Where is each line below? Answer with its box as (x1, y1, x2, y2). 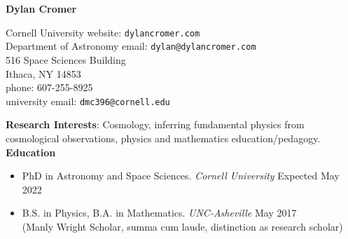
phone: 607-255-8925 (6, 80, 93, 95)
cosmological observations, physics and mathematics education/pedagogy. (6, 130, 321, 145)
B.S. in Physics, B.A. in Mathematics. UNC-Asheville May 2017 (22, 205, 297, 220)
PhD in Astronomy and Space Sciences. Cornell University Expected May (22, 168, 340, 183)
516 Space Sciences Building (6, 52, 126, 67)
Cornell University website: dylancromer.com (6, 25, 200, 39)
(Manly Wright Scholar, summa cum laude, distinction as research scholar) (22, 219, 343, 233)
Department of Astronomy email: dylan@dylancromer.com (6, 39, 256, 53)
